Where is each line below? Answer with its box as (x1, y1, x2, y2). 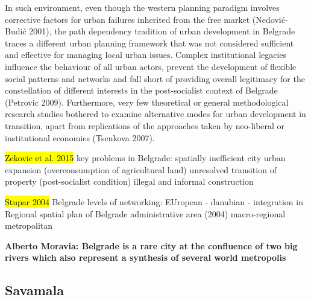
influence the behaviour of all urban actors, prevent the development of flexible (5, 60, 297, 72)
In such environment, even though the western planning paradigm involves (5, 1, 280, 13)
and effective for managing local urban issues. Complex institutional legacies (5, 48, 287, 61)
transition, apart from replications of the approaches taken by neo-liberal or (5, 119, 285, 132)
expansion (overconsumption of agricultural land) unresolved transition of (5, 163, 277, 176)
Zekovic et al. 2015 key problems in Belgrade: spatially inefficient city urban (5, 152, 286, 164)
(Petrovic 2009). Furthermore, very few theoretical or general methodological (5, 95, 289, 108)
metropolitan (5, 219, 53, 232)
